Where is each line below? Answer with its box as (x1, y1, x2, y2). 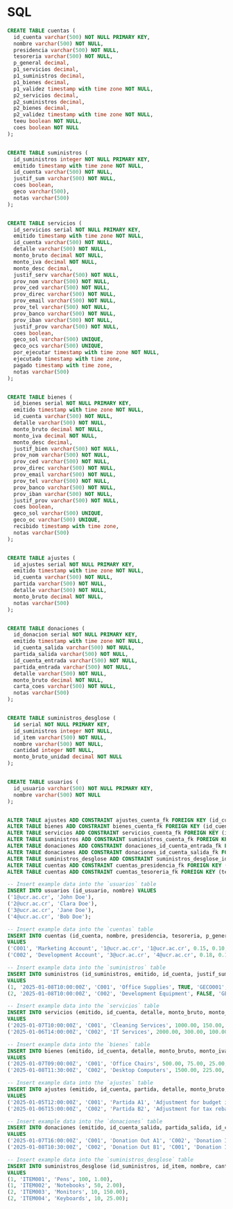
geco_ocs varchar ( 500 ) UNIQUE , (13, 342, 104, 350)
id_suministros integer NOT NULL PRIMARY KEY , (13, 156, 150, 163)
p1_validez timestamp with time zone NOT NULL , (13, 85, 154, 93)
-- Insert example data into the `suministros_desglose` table (7, 1156, 194, 1163)
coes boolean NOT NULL (13, 125, 79, 131)
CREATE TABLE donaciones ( (7, 625, 85, 632)
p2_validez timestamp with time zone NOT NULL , (13, 111, 154, 118)
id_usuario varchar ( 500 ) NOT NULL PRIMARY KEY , (13, 785, 154, 792)
